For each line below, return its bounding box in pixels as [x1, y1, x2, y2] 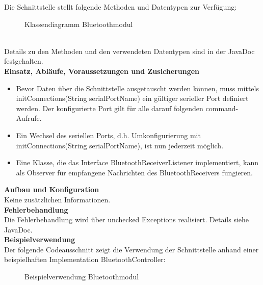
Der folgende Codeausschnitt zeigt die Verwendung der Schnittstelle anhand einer [4, 244, 259, 254]
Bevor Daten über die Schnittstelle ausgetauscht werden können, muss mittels [16, 83, 259, 93]
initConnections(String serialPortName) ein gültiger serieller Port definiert [16, 93, 249, 103]
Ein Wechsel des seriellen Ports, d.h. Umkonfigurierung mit [16, 129, 201, 140]
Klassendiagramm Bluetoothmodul [24, 18, 133, 29]
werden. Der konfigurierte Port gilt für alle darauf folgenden [16, 102, 203, 113]
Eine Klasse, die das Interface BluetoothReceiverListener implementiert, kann [16, 157, 259, 168]
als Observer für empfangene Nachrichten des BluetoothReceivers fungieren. [16, 167, 253, 177]
